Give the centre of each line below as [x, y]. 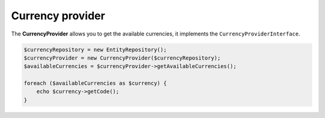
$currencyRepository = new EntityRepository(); [95, 49]
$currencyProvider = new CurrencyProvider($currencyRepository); [122, 58]
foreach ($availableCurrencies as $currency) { [95, 83]
